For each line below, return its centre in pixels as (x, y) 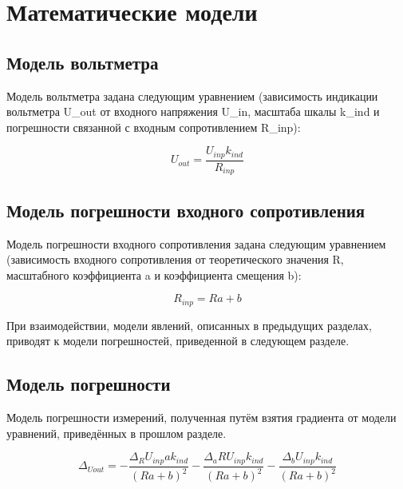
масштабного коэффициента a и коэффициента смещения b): (154, 274)
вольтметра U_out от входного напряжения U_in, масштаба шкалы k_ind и (193, 111)
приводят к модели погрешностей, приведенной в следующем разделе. (178, 341)
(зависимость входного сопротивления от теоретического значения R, (175, 259)
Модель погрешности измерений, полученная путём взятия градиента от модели (201, 417)
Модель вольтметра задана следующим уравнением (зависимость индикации (192, 95)
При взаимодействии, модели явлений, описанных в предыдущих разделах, (189, 325)
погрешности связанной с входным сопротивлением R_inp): (154, 127)
